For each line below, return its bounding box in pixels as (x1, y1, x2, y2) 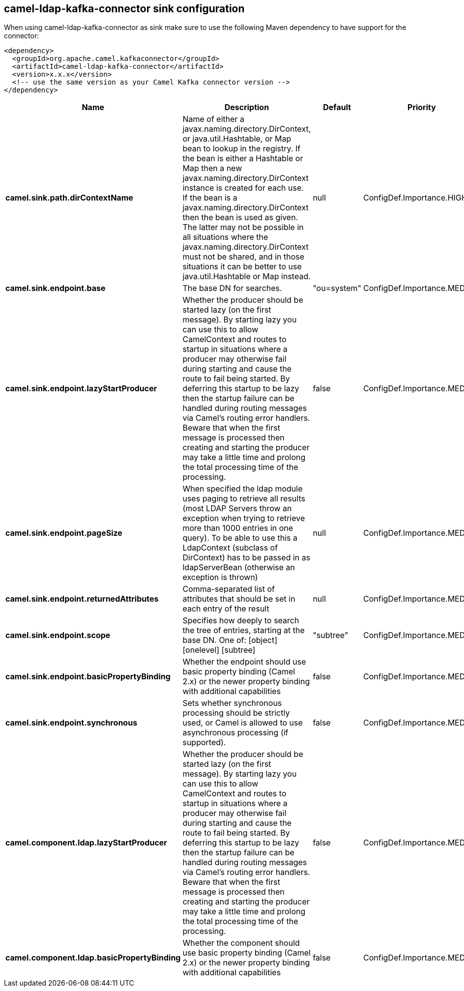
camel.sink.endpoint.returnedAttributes (5, 594, 159, 604)
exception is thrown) (182, 572, 258, 583)
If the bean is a (182, 193, 237, 203)
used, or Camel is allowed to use (182, 718, 303, 728)
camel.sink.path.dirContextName (5, 193, 133, 203)
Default (323, 102, 351, 113)
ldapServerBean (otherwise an (182, 562, 295, 573)
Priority (407, 102, 436, 113)
